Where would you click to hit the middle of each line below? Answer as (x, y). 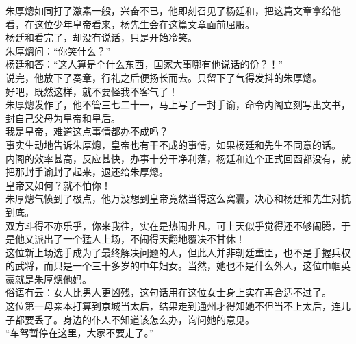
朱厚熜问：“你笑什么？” (58, 50)
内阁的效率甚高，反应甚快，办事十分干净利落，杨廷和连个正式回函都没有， (173, 158)
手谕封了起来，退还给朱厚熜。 (101, 172)
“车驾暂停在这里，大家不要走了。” (80, 333)
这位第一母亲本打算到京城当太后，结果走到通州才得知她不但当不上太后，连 (173, 306)
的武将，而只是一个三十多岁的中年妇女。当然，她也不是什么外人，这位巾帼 (173, 266)
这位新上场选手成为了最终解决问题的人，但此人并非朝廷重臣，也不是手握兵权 (178, 252)
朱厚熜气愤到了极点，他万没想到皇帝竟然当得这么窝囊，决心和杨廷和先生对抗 (178, 198)
